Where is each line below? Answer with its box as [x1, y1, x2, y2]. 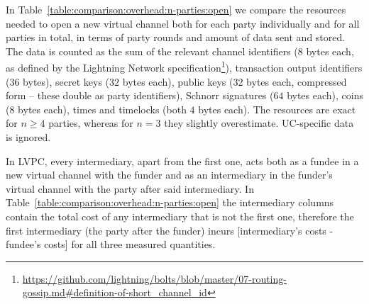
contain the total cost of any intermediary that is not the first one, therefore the [6, 208, 354, 223]
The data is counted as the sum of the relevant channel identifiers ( [6, 43, 298, 58]
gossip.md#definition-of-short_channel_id [22, 285, 207, 300]
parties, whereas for [48, 116, 133, 130]
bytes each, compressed [246, 74, 347, 89]
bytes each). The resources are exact [198, 101, 356, 116]
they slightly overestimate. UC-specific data [164, 116, 354, 130]
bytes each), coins [287, 88, 363, 103]
